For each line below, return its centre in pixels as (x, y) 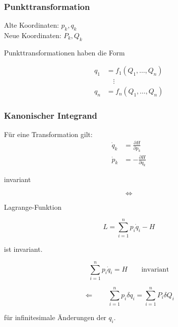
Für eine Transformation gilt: (48, 134)
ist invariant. (23, 249)
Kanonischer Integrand (51, 116)
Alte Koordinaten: (31, 25)
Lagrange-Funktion (33, 207)
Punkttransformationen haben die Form (64, 52)
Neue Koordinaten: (33, 35)
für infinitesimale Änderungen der (55, 317)
